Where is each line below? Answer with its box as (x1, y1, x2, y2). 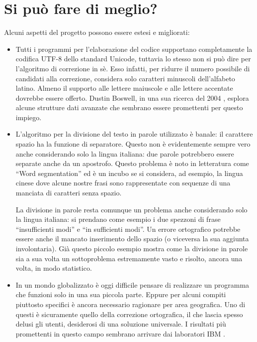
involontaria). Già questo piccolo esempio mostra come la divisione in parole (15, 243, 248, 253)
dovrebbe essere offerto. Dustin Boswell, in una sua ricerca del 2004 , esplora (15, 92, 249, 103)
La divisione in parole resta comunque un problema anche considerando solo (15, 204, 248, 214)
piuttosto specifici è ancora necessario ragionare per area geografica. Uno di (15, 299, 246, 309)
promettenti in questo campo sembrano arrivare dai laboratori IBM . (15, 328, 225, 339)
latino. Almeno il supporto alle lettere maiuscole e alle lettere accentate (15, 83, 233, 93)
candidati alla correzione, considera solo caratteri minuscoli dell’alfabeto (15, 73, 235, 83)
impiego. (15, 112, 42, 122)
